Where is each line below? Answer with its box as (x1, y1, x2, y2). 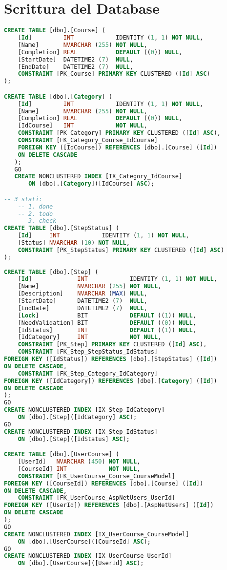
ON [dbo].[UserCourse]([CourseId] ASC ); (18, 538, 151, 545)
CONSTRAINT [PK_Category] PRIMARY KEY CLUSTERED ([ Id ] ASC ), (18, 129, 221, 137)
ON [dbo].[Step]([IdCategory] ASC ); (18, 414, 137, 421)
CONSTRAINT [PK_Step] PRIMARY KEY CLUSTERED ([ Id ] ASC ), (18, 341, 207, 348)
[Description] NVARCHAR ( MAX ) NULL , (18, 290, 147, 297)
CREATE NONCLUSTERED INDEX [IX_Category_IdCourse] (14, 173, 183, 180)
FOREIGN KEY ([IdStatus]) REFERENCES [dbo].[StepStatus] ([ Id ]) (4, 356, 217, 363)
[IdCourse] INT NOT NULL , (18, 122, 147, 129)
